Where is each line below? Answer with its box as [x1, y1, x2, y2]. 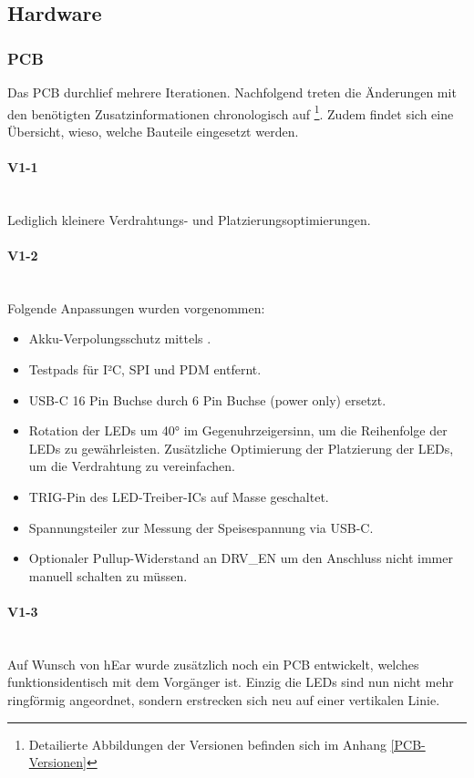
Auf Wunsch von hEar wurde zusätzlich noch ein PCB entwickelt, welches [7, 654, 419, 673]
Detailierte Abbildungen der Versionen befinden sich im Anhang [28, 734, 386, 753]
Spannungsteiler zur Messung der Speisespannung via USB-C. [28, 517, 374, 537]
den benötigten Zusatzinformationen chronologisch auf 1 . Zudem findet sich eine [7, 101, 454, 123]
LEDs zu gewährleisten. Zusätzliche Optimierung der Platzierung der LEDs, [28, 438, 454, 457]
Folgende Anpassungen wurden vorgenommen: [7, 298, 265, 317]
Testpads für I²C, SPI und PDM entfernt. [28, 360, 262, 378]
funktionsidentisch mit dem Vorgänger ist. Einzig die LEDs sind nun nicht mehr [7, 672, 454, 691]
